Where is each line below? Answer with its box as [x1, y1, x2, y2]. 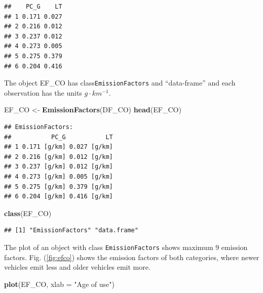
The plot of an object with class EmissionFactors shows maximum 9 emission [4, 241, 248, 252]
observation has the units [4, 87, 82, 98]
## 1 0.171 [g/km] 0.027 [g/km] [4, 143, 113, 151]
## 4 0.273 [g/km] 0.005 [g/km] [4, 173, 113, 180]
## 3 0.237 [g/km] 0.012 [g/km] [4, 163, 113, 171]
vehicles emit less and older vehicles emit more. [4, 262, 151, 272]
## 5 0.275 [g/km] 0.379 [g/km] [4, 183, 113, 190]
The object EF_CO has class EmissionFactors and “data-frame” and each [4, 77, 236, 88]
